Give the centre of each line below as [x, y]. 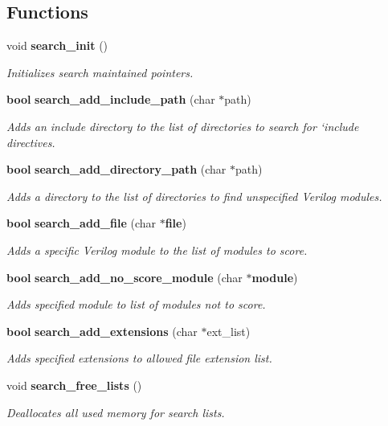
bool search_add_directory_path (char [116, 169]
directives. [31, 142]
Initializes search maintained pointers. [100, 72]
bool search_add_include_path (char [111, 99]
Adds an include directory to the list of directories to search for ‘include [183, 126]
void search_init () [57, 45]
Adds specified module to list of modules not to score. [136, 304]
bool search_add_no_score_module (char [125, 277]
